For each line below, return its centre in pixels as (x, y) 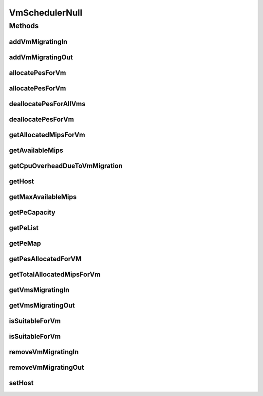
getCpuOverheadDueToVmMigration (66, 166)
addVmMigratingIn (38, 42)
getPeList (24, 228)
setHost (21, 383)
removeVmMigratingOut (47, 367)
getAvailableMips (36, 150)
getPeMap (25, 243)
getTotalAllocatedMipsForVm (55, 274)
